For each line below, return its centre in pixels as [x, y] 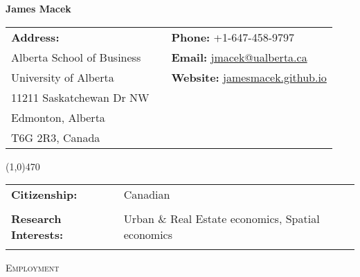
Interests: [37, 235]
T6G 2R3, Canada [56, 137]
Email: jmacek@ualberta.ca [239, 57]
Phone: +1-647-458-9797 [233, 37]
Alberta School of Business [76, 57]
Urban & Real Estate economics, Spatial [222, 219]
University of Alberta [63, 77]
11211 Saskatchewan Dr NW [80, 97]
